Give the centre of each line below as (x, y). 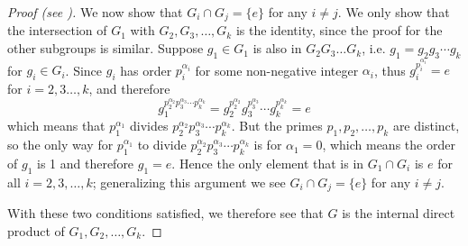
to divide (162, 145)
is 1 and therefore (85, 163)
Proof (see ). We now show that (95, 12)
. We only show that (394, 12)
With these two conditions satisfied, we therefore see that (165, 213)
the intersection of (57, 30)
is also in (277, 48)
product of (36, 230)
